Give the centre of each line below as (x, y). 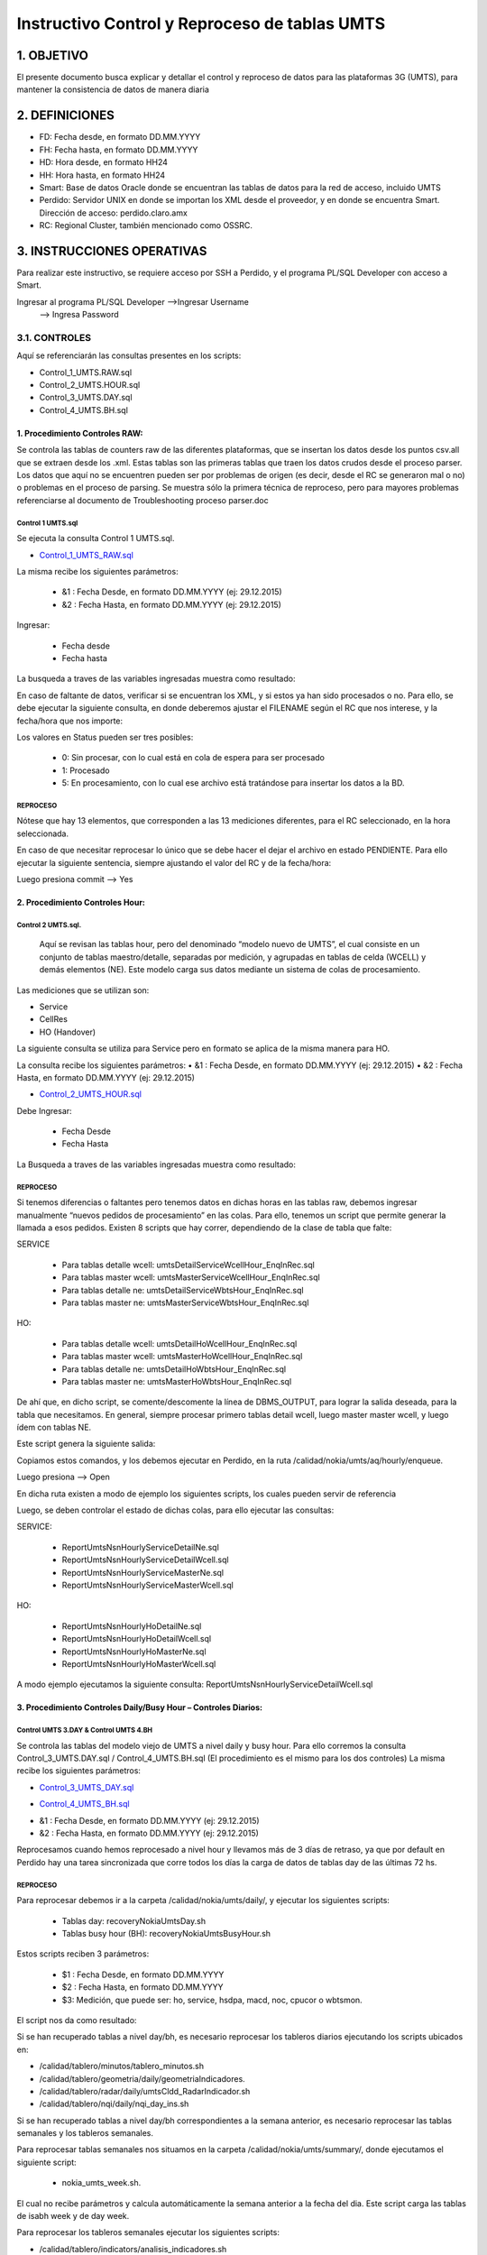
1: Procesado (86, 770)
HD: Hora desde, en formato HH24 (104, 162)
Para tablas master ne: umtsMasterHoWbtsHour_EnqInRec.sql (177, 1381)
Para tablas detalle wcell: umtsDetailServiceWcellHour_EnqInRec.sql (188, 1265)
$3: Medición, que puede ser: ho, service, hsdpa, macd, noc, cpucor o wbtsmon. (212, 2000)
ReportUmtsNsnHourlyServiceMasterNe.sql (143, 1572)
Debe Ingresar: (44, 1110)
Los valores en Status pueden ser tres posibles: (105, 737)
